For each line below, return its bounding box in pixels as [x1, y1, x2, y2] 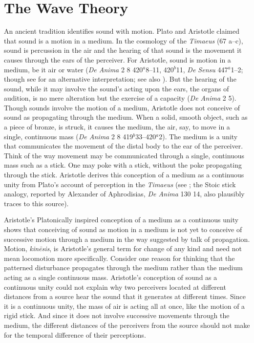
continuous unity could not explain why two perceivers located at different [4, 281, 226, 292]
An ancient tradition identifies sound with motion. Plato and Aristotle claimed [4, 26, 239, 36]
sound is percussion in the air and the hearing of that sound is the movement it [4, 45, 242, 55]
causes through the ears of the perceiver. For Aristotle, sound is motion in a [4, 54, 231, 64]
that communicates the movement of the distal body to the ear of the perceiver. [4, 141, 243, 151]
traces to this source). [4, 198, 69, 208]
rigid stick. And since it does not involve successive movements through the [4, 310, 230, 321]
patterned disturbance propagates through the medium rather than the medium [4, 262, 243, 273]
